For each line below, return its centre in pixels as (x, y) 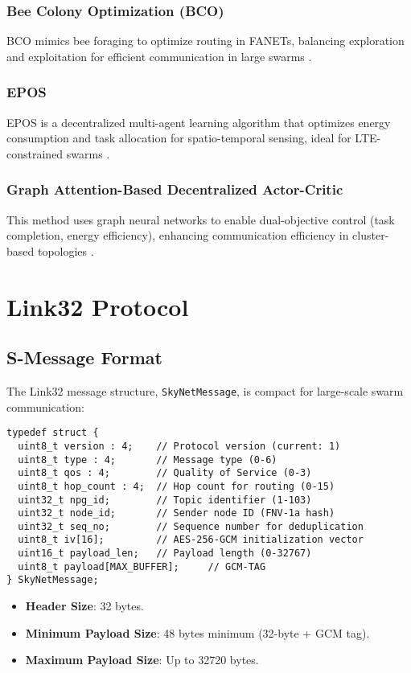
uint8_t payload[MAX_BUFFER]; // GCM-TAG (142, 566)
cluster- (371, 235)
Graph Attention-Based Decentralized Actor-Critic (175, 189)
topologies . (66, 250)
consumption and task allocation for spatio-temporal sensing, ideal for (179, 138)
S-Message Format (84, 357)
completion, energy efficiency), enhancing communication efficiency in (178, 235)
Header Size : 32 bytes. (84, 606)
